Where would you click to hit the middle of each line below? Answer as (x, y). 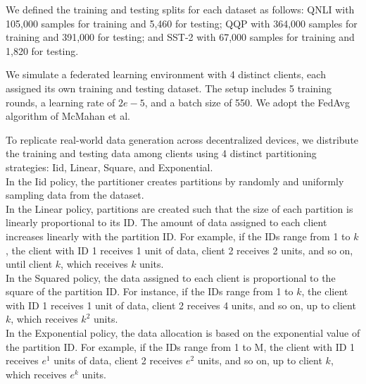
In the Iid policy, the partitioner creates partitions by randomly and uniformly (175, 181)
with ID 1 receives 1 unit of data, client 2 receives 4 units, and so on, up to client (181, 305)
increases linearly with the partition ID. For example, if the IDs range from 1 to (178, 236)
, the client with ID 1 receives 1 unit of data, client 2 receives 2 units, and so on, (179, 250)
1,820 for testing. (42, 50)
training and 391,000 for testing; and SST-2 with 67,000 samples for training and (180, 37)
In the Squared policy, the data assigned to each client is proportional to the (171, 277)
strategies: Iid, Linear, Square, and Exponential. (109, 167)
